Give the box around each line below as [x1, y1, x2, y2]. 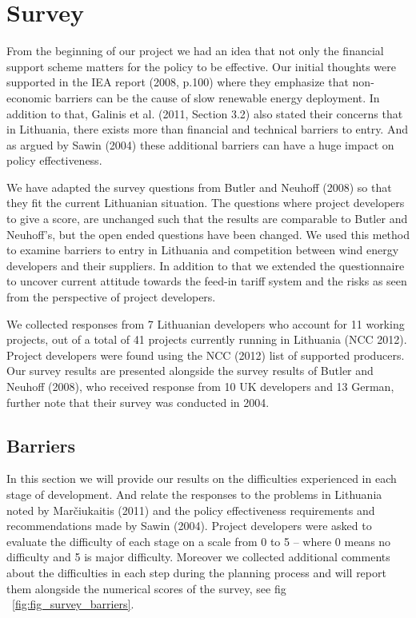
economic [6, 89, 51, 106]
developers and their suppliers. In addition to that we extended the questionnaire [6, 257, 405, 273]
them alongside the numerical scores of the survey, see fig [6, 580, 286, 596]
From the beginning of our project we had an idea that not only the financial [6, 42, 384, 59]
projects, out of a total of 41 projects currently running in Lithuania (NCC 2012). [6, 331, 407, 348]
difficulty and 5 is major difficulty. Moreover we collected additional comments [6, 548, 390, 565]
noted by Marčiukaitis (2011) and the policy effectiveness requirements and [6, 501, 375, 518]
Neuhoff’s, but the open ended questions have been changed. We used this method [6, 225, 410, 242]
